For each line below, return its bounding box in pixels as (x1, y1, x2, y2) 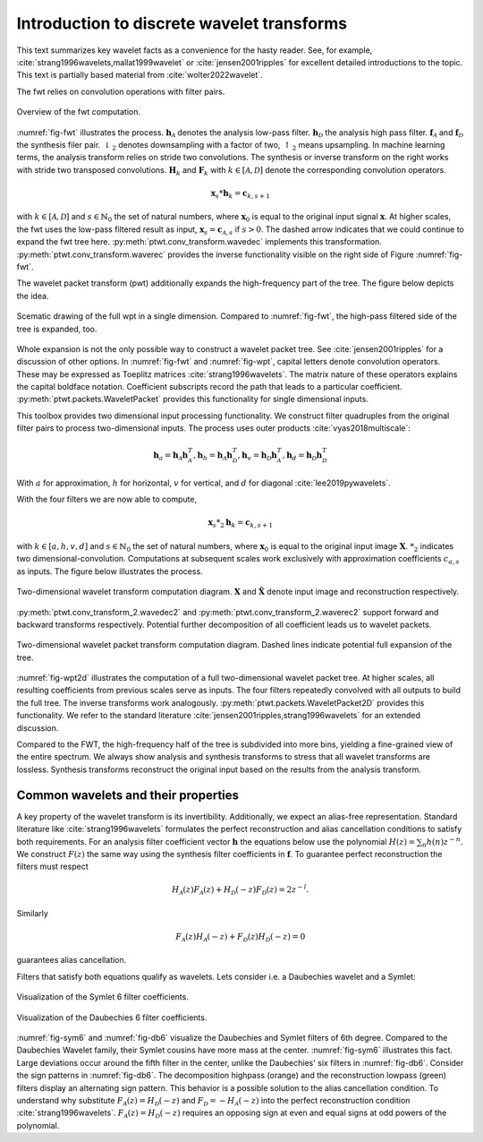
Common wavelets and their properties (16, 787, 240, 803)
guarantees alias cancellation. (16, 955, 127, 966)
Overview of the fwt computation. (16, 107, 141, 117)
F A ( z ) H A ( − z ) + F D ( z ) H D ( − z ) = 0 (175, 932, 306, 943)
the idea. (16, 290, 49, 301)
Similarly (16, 907, 49, 918)
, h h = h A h (192, 451, 233, 463)
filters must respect (16, 861, 89, 872)
